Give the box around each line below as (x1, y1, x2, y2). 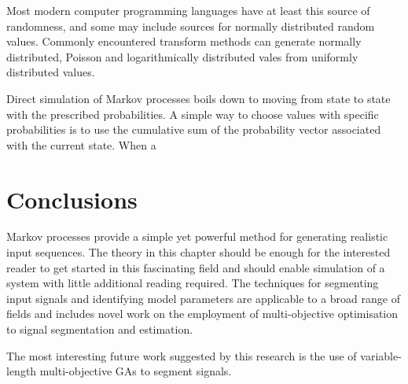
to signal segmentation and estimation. (6, 321, 193, 338)
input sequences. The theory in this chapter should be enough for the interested (6, 244, 391, 260)
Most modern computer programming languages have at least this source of (6, 2, 370, 18)
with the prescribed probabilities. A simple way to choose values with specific (6, 105, 379, 122)
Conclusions (6, 183, 138, 215)
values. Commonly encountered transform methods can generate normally (6, 33, 362, 50)
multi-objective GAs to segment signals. (39, 363, 232, 379)
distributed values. (6, 64, 95, 80)
